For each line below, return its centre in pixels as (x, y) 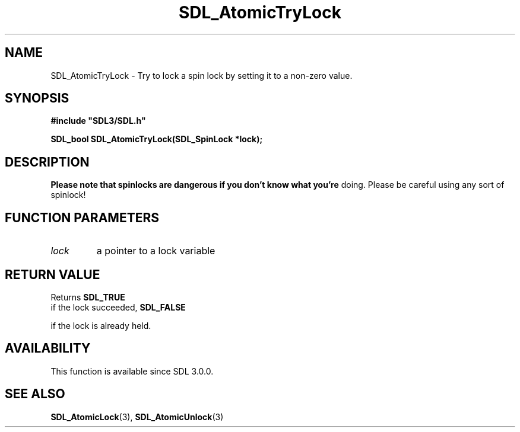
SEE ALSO (35, 394)
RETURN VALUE (53, 274)
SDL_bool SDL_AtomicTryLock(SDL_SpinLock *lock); (157, 139)
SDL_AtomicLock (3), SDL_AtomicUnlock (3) (137, 417)
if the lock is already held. (101, 325)
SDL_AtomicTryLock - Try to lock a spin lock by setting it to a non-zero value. (202, 75)
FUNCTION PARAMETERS (82, 217)
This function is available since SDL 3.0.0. (132, 371)
